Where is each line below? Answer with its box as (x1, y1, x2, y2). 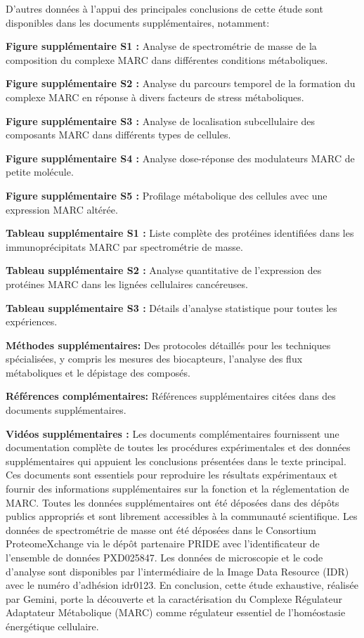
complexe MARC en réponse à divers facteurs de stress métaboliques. (6, 89, 304, 104)
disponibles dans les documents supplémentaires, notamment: (6, 15, 270, 30)
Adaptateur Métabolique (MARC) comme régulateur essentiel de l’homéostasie (6, 605, 346, 620)
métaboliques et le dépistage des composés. (6, 365, 190, 379)
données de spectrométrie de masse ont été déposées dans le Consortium (6, 522, 317, 537)
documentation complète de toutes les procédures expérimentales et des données (6, 440, 351, 455)
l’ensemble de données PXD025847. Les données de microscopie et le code (6, 550, 323, 564)
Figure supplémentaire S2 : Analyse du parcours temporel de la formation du (6, 76, 356, 91)
